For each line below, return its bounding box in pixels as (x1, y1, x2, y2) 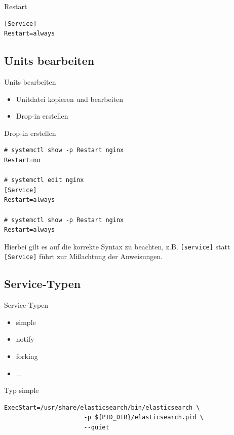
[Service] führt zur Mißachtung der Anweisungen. (4, 251, 163, 262)
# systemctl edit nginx (4, 176, 84, 184)
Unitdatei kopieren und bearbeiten (16, 93, 124, 104)
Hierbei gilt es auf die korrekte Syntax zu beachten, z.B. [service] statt (4, 241, 230, 251)
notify (16, 334, 34, 344)
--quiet (84, 423, 109, 431)
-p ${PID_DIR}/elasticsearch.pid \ (84, 414, 204, 421)
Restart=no (4, 156, 41, 164)
